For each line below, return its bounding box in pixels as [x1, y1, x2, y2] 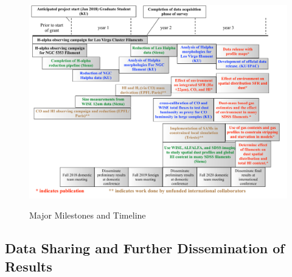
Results [5, 256, 52, 275]
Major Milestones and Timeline [29, 209, 146, 222]
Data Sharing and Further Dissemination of [5, 239, 285, 258]
